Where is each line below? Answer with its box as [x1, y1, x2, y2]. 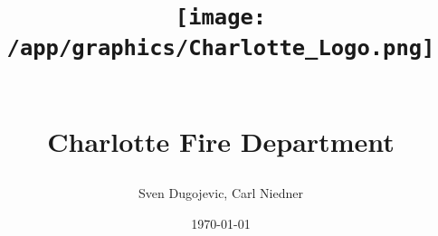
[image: [175, 5, 267, 31]
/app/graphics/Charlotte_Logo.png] [6, 34, 435, 61]
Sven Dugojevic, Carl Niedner [138, 184, 303, 203]
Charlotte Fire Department [47, 123, 395, 159]
